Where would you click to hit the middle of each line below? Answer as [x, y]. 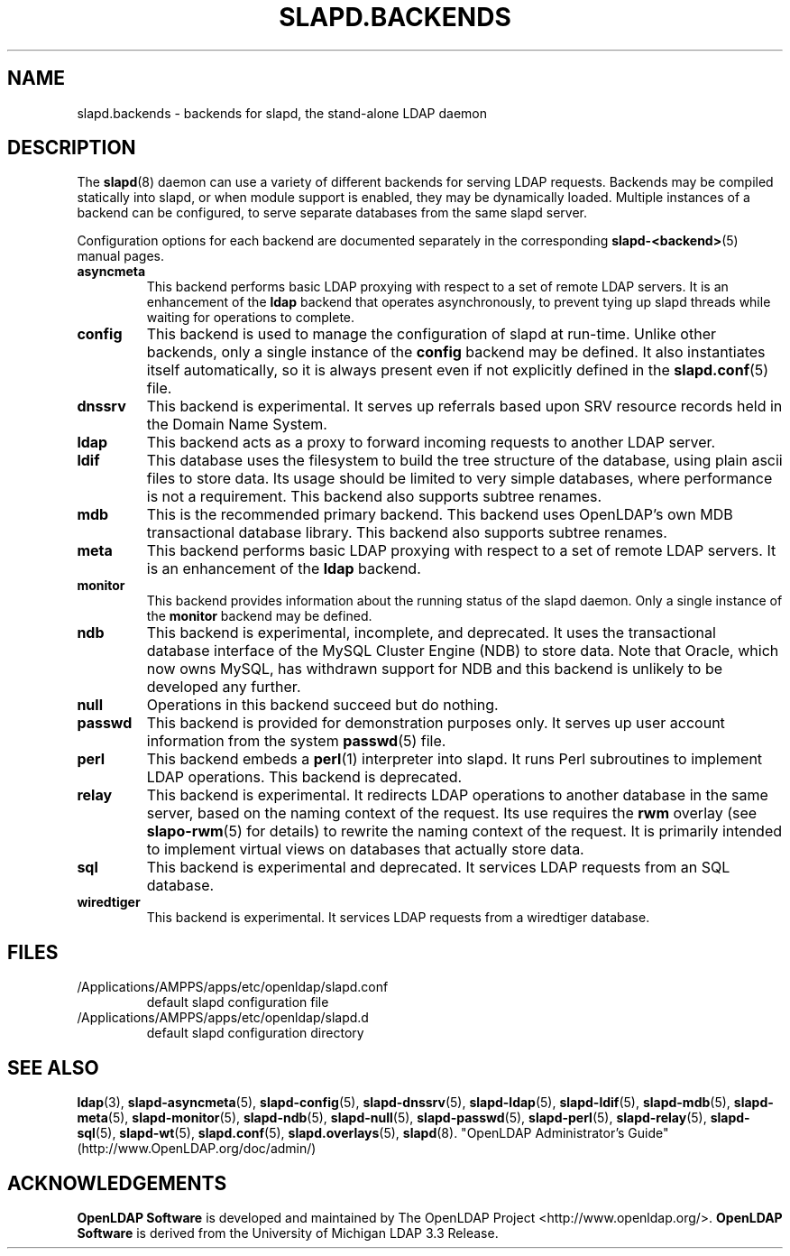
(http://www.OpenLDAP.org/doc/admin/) [197, 1149]
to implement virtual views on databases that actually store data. [365, 850]
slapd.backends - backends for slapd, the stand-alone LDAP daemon [282, 113]
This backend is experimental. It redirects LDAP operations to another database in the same [457, 795]
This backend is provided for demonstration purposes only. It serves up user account [436, 723]
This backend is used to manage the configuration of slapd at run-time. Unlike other [432, 334]
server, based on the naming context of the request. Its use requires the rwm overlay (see [452, 813]
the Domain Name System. [237, 425]
